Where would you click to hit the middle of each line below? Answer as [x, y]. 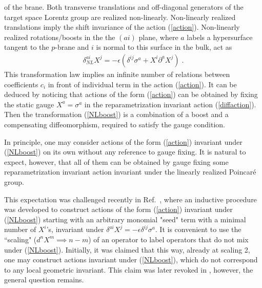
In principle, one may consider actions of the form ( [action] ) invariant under [123, 141]
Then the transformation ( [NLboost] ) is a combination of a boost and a [116, 114]
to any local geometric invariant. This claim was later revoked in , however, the [129, 269]
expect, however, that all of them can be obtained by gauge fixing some [116, 161]
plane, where [158, 37]
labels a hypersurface [220, 37]
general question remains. [44, 280]
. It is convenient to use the [198, 229]
